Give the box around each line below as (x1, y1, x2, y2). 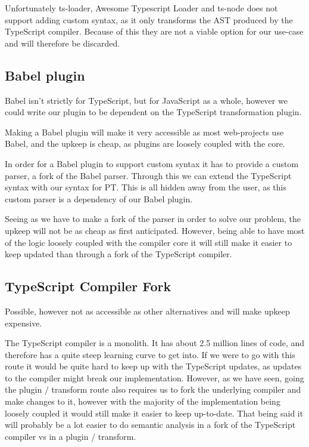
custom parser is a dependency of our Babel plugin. (5, 192, 193, 205)
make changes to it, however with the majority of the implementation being (5, 395, 280, 408)
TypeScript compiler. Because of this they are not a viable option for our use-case (5, 25, 304, 38)
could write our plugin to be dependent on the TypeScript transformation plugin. (5, 106, 302, 118)
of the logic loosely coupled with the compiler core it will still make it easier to (5, 236, 292, 248)
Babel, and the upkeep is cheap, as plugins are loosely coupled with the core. (5, 137, 285, 150)
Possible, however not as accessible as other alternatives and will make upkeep (5, 304, 290, 317)
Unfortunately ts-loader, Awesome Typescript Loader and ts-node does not (5, 2, 278, 14)
